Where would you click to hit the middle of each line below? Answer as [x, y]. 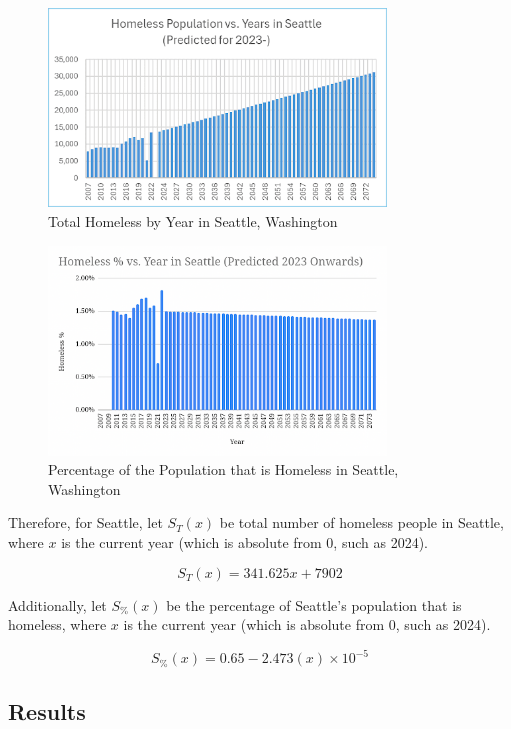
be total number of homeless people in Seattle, [361, 522]
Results [47, 711]
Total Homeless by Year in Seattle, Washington [193, 220]
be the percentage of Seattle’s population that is [314, 604]
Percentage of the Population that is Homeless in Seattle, [223, 469]
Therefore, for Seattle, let [85, 522]
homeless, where [57, 624]
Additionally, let [57, 604]
